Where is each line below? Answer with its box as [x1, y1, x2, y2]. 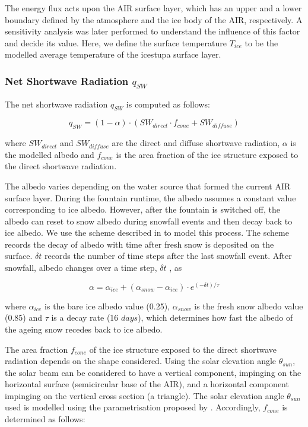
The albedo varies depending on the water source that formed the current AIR [5, 179, 291, 192]
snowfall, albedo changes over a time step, [5, 261, 157, 274]
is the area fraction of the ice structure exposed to [116, 148, 299, 160]
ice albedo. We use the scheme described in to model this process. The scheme [5, 226, 289, 239]
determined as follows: [5, 413, 85, 425]
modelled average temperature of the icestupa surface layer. [5, 48, 221, 61]
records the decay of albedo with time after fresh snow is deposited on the [5, 238, 274, 250]
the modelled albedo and [5, 148, 94, 160]
